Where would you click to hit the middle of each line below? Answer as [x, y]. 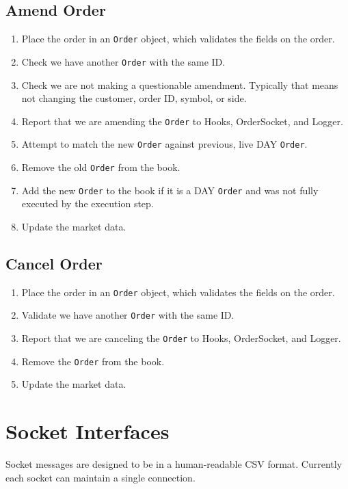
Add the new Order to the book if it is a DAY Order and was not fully [170, 190]
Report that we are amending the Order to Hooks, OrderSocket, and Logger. [182, 121]
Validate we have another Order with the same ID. [128, 315]
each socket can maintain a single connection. [101, 477]
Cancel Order [54, 263]
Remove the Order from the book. [93, 361]
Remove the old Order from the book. [101, 167]
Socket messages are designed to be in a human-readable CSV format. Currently [174, 464]
